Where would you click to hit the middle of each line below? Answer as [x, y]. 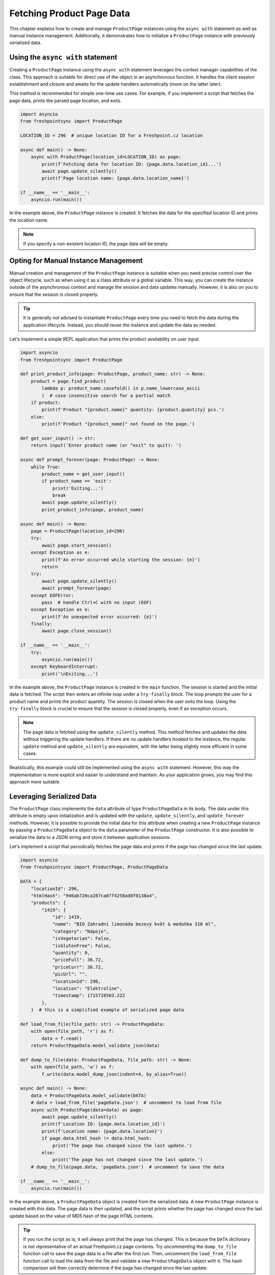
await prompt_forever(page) [77, 588]
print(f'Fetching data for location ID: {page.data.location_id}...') [131, 164]
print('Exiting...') [78, 488]
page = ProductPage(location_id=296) [78, 531]
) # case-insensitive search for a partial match [106, 396]
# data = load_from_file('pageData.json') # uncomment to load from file [126, 1103]
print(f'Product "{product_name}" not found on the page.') [118, 424]
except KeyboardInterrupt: [65, 667]
